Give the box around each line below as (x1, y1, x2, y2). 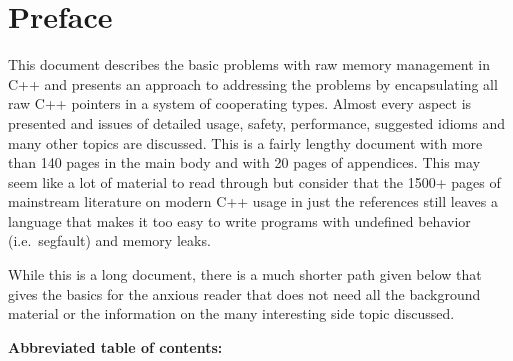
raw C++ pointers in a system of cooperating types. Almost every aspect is (8, 93, 472, 114)
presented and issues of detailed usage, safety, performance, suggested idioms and (8, 112, 506, 133)
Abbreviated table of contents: (8, 336, 223, 357)
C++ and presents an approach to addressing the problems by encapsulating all (8, 73, 498, 94)
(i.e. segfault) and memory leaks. (8, 230, 211, 251)
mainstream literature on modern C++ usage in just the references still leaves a (8, 191, 498, 212)
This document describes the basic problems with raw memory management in (8, 54, 490, 75)
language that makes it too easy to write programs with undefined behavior (8, 210, 471, 231)
